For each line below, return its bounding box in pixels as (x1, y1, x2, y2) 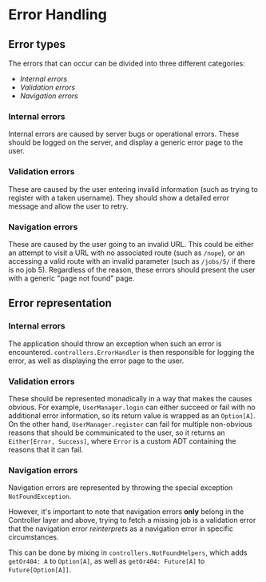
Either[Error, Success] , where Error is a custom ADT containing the (8, 436, 236, 445)
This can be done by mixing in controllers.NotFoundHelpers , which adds (8, 548, 248, 557)
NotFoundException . (8, 492, 72, 501)
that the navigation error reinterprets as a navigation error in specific (8, 524, 234, 533)
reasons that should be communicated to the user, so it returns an (8, 428, 225, 437)
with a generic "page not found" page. (8, 273, 135, 283)
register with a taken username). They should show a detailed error (8, 193, 230, 202)
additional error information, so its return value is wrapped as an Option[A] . (8, 410, 256, 421)
